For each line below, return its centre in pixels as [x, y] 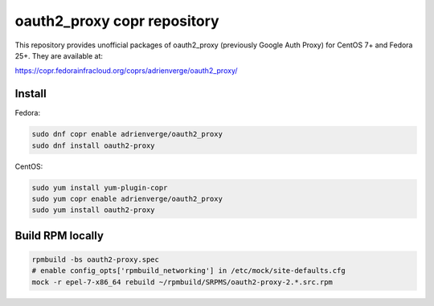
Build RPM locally [59, 236]
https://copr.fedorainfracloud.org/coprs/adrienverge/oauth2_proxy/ [126, 71]
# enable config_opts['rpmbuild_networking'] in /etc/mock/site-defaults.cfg [188, 271]
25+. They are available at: [59, 55]
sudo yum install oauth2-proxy [94, 210]
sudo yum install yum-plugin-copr [100, 188]
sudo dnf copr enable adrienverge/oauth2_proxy [127, 134]
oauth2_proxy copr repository [117, 21]
